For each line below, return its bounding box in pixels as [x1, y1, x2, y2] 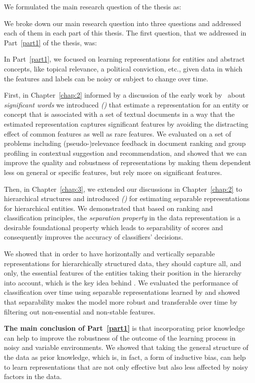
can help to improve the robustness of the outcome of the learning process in [4, 332, 236, 343]
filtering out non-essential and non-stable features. [4, 306, 155, 316]
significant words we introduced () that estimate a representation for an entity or [4, 99, 249, 109]
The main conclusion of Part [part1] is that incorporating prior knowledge [4, 323, 245, 333]
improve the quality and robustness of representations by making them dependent [4, 157, 252, 168]
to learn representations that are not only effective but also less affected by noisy [4, 361, 248, 372]
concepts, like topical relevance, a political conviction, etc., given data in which [4, 63, 243, 73]
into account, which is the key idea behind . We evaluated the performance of [4, 277, 238, 287]
